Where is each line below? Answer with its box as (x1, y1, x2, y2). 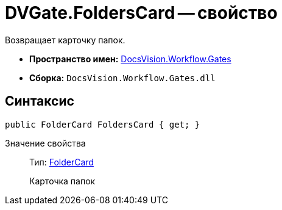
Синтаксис (5, 93, 74, 109)
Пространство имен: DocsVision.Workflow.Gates (29, 53, 231, 64)
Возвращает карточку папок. (5, 34, 125, 45)
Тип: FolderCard (29, 156, 94, 167)
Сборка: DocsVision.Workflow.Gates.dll (29, 72, 216, 83)
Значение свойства (5, 137, 86, 148)
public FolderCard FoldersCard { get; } (5, 119, 200, 129)
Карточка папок (29, 175, 96, 186)
